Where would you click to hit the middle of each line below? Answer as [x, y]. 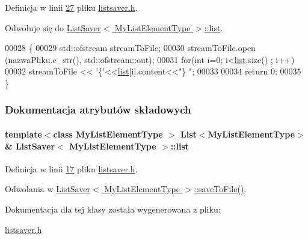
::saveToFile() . [220, 189]
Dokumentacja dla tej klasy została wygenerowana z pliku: [113, 209]
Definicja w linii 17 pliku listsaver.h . [71, 168]
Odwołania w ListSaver [48, 189]
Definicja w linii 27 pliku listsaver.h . [71, 7]
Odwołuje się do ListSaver [53, 27]
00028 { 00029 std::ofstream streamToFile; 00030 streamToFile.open [130, 48]
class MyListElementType [108, 134]
